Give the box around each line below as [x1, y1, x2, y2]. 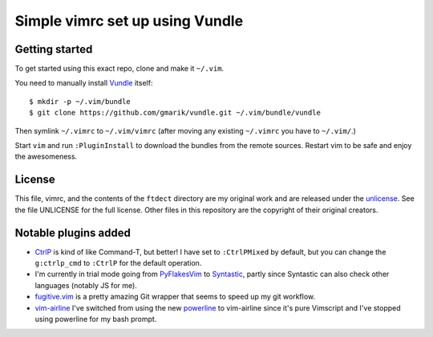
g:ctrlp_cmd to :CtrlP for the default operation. [34, 259, 202, 267]
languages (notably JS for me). [34, 280, 138, 290]
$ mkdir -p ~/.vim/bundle [29, 97, 132, 106]
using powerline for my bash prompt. [34, 314, 157, 323]
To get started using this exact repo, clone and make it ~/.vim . [14, 64, 225, 74]
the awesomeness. [14, 152, 78, 162]
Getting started [14, 42, 93, 56]
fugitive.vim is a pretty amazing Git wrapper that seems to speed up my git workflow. [34, 292, 316, 302]
